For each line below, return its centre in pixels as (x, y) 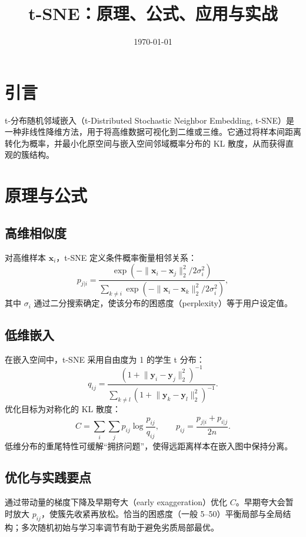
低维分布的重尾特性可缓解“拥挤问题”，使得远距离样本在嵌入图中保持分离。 (149, 445)
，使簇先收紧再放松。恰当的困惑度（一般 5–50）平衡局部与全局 (162, 513)
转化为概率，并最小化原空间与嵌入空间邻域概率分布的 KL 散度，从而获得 (145, 143)
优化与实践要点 (48, 477)
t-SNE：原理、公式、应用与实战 (153, 13)
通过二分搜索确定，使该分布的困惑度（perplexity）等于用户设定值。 (163, 303)
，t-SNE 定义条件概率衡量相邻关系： (126, 257)
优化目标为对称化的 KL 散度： (63, 409)
